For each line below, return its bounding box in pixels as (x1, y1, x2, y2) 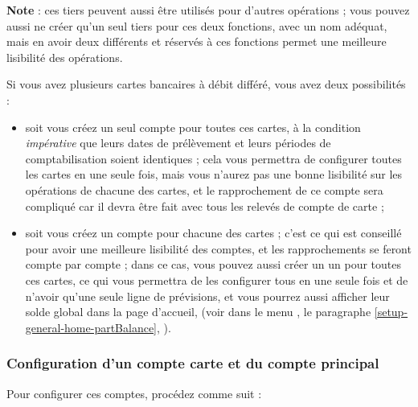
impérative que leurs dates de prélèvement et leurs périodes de (25, 134, 331, 151)
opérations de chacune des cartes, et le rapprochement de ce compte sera (25, 181, 383, 198)
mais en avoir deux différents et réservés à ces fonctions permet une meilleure (6, 33, 387, 50)
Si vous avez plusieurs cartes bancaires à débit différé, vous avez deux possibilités (6, 76, 406, 92)
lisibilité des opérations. (6, 48, 123, 65)
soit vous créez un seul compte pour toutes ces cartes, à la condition (25, 118, 361, 135)
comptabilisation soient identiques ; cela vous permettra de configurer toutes (25, 150, 402, 166)
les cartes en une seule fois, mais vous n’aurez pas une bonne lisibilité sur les (25, 166, 403, 183)
